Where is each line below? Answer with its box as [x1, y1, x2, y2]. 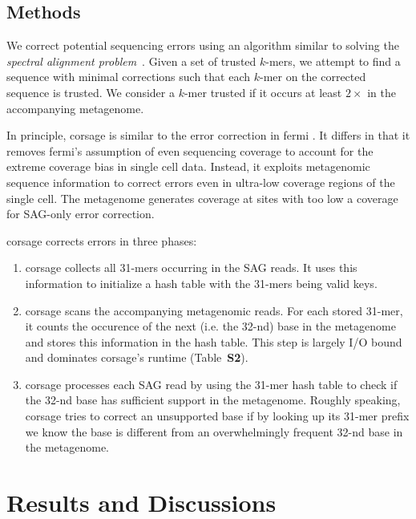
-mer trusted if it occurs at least [184, 83, 342, 100]
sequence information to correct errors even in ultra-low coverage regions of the [6, 173, 395, 190]
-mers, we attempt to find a [265, 52, 401, 69]
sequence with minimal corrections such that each [6, 68, 250, 85]
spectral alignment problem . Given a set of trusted [6, 52, 256, 69]
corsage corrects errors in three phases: [6, 232, 197, 249]
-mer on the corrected [259, 68, 366, 85]
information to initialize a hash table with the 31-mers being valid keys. [25, 274, 378, 291]
